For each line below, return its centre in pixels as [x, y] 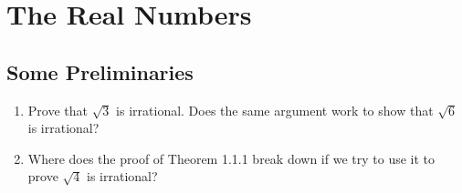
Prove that [58, 110]
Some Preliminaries [100, 71]
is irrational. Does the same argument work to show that [275, 110]
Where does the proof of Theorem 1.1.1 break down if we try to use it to [231, 158]
